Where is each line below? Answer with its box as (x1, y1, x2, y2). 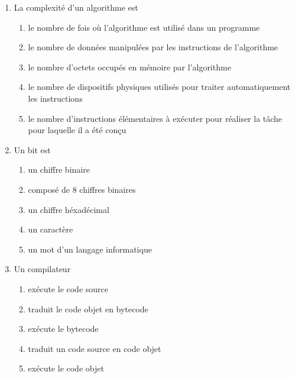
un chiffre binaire (28, 163, 90, 176)
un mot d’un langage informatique (28, 243, 152, 255)
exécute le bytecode (28, 322, 99, 335)
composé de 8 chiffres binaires (28, 183, 136, 195)
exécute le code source (28, 282, 109, 295)
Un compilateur (14, 263, 71, 275)
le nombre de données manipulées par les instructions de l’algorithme (28, 41, 278, 53)
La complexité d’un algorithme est (14, 1, 138, 13)
